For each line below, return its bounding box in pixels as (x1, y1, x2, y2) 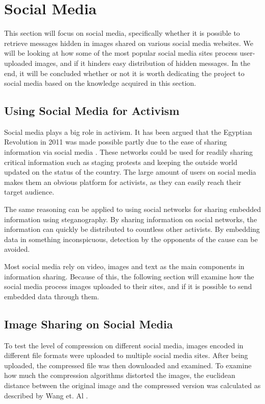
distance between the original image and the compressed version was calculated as (4, 379, 261, 390)
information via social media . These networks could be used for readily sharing (4, 147, 253, 157)
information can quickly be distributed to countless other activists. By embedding (4, 224, 260, 234)
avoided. (4, 244, 30, 254)
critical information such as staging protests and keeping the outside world (4, 156, 237, 167)
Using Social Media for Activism (4, 103, 180, 118)
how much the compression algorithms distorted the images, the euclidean (4, 370, 235, 381)
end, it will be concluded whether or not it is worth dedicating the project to (4, 67, 245, 78)
